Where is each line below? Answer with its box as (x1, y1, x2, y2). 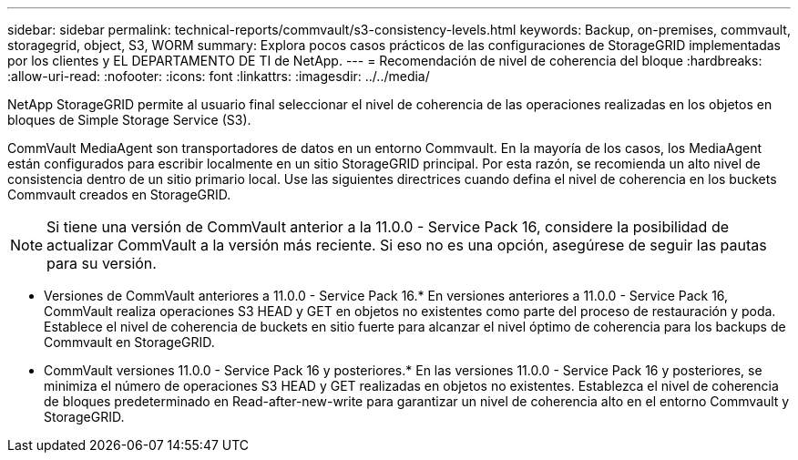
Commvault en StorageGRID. (44, 334, 215, 350)
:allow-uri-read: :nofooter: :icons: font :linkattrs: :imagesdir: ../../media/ (7, 68, 430, 84)
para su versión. (46, 254, 157, 272)
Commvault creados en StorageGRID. (7, 187, 231, 202)
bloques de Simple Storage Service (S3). (7, 112, 251, 128)
